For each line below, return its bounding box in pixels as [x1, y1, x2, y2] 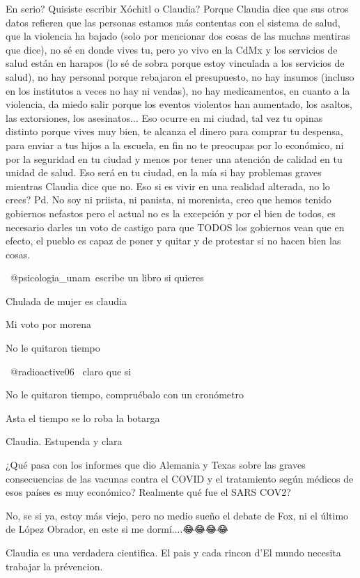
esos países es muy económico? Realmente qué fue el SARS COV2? [6, 485, 291, 499]
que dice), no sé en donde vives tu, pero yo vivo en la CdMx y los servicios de [6, 42, 338, 56]
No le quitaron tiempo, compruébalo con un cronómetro [6, 387, 244, 402]
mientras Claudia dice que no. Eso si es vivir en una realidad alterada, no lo [6, 178, 330, 193]
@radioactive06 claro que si [10, 364, 132, 378]
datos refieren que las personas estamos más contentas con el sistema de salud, [6, 15, 341, 29]
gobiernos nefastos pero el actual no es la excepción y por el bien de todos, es [6, 205, 336, 220]
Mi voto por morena [6, 317, 91, 331]
